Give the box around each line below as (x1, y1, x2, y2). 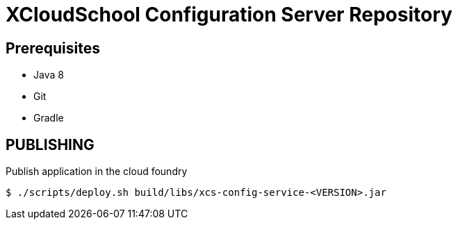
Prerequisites (6, 39, 100, 57)
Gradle (33, 112, 64, 124)
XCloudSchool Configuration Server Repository (6, 3, 452, 26)
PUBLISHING (6, 135, 95, 153)
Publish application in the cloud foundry (6, 165, 188, 178)
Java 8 (33, 69, 64, 81)
